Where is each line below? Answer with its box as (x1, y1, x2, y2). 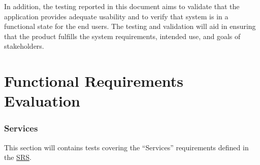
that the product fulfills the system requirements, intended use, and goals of (4, 30, 241, 41)
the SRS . (4, 152, 31, 162)
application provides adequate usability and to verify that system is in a (4, 11, 229, 21)
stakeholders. (4, 41, 44, 51)
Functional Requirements (4, 71, 183, 91)
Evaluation (4, 90, 80, 111)
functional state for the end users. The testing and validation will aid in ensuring (4, 21, 256, 31)
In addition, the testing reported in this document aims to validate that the (4, 1, 240, 11)
